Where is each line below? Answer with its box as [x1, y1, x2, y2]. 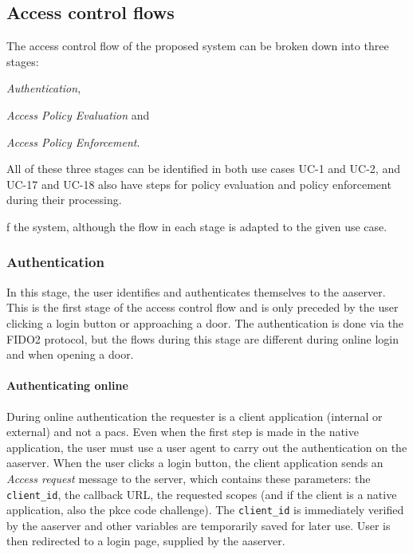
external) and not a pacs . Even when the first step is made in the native [6, 423, 359, 440]
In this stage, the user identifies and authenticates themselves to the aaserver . [6, 283, 386, 300]
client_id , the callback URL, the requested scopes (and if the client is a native [6, 485, 397, 502]
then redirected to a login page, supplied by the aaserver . [6, 532, 285, 549]
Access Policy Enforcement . [6, 133, 140, 150]
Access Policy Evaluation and [6, 106, 150, 123]
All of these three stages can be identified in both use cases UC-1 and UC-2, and [6, 160, 400, 177]
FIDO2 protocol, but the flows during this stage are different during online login [6, 330, 399, 347]
